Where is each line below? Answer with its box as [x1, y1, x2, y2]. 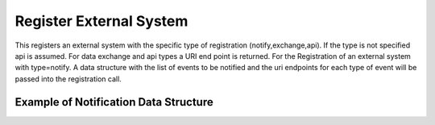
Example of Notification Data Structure [14, 95, 213, 109]
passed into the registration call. [14, 73, 122, 84]
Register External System [14, 12, 188, 30]
